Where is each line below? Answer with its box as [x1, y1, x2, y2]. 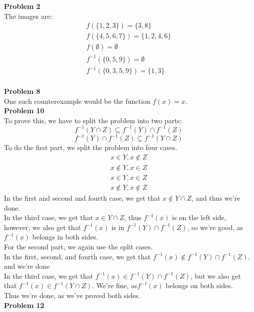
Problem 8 [4, 85, 41, 96]
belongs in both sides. [32, 232, 98, 242]
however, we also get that [4, 222, 81, 232]
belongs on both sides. [165, 280, 233, 291]
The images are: [4, 10, 52, 21]
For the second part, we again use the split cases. [4, 241, 153, 251]
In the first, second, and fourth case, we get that [4, 251, 151, 261]
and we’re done [4, 261, 50, 271]
